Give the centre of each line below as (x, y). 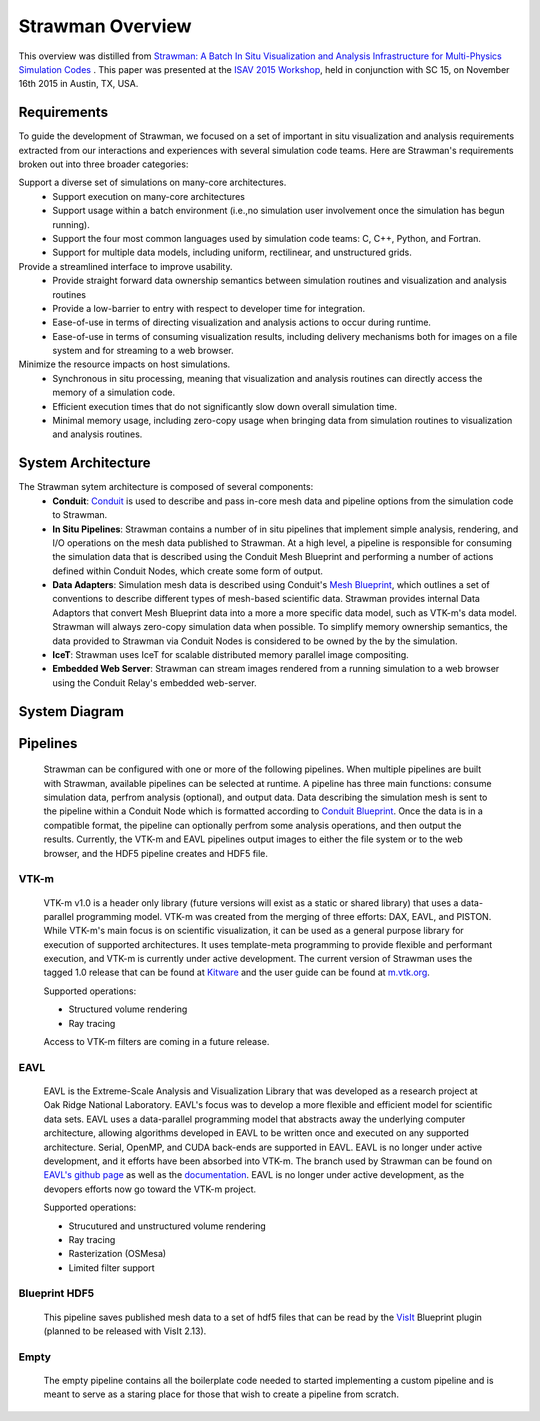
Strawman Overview (105, 26)
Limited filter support (111, 1267)
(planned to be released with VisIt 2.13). (125, 1331)
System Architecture (84, 463)
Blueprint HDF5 (56, 1293)
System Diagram (71, 711)
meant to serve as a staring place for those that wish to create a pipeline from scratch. (221, 1394)
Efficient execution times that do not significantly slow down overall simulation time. (224, 406)
